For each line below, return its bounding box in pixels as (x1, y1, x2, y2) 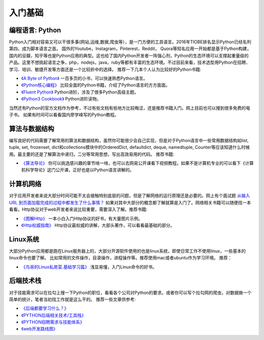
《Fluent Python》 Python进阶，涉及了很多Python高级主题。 (21, 89, 139, 95)
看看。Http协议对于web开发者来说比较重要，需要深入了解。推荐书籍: (9, 206, 148, 213)
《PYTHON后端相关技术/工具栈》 (21, 312, 86, 318)
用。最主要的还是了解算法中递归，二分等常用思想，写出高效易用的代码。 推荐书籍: (9, 151, 175, 157)
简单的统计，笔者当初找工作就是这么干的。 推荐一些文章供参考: (9, 296, 136, 302)
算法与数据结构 (9, 124, 54, 133)
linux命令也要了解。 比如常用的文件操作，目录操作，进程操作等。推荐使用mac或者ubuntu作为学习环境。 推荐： (9, 255, 232, 261)
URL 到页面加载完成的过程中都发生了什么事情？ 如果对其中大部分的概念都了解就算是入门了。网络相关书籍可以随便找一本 (9, 199, 251, 205)
